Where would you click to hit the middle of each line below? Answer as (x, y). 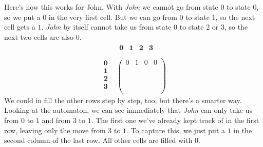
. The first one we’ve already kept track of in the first (175, 120)
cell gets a (20, 27)
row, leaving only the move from (55, 130)
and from (56, 120)
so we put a (22, 17)
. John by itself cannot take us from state (106, 27)
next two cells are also (39, 36)
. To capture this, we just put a (176, 130)
